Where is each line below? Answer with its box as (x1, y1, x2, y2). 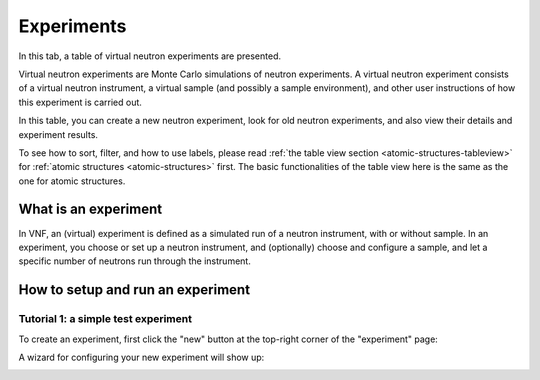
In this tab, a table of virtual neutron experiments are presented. (18, 50, 282, 62)
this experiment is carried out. (18, 96, 142, 108)
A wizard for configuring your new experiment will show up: (18, 351, 265, 363)
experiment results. (18, 128, 99, 140)
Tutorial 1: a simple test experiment (18, 312, 192, 326)
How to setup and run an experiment (18, 281, 250, 299)
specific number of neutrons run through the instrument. (18, 255, 252, 267)
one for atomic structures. (18, 175, 126, 187)
